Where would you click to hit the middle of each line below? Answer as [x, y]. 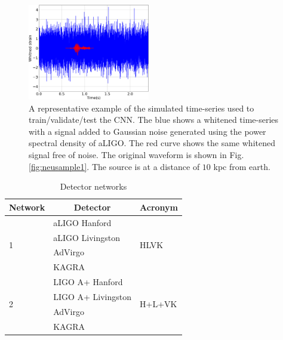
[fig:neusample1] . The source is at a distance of [114, 166]
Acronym [159, 207]
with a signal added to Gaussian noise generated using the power [147, 131]
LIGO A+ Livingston [93, 296]
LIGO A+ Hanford [88, 282]
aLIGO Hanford [82, 222]
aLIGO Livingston [87, 237]
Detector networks [93, 186]
